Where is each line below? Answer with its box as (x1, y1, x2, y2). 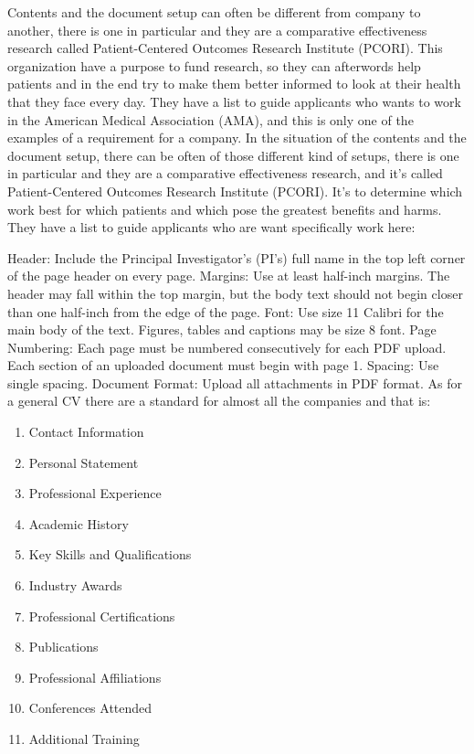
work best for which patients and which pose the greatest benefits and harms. (7, 199, 442, 218)
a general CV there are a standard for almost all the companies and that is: (7, 391, 431, 410)
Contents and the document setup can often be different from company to (7, 3, 421, 21)
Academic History (28, 514, 129, 533)
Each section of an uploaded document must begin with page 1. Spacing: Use (7, 356, 439, 375)
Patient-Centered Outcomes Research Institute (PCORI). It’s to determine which (7, 181, 463, 200)
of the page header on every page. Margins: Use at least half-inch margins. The (7, 266, 450, 285)
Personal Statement (28, 452, 139, 472)
